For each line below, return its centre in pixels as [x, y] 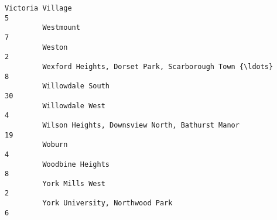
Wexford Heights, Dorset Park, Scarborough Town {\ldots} [158, 66]
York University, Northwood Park [107, 203]
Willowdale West [74, 106]
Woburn [55, 145]
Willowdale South [76, 86]
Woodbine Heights [76, 164]
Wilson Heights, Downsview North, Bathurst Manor [141, 125]
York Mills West [74, 183]
